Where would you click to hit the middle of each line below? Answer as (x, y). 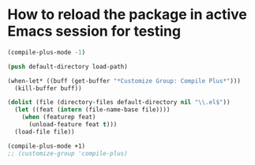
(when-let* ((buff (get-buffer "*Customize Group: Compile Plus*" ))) (124, 81)
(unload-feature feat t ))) (73, 125)
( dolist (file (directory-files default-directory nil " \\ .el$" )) (119, 103)
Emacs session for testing (94, 31)
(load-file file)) (45, 132)
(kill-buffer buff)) (48, 88)
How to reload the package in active (127, 15)
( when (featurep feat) (59, 117)
